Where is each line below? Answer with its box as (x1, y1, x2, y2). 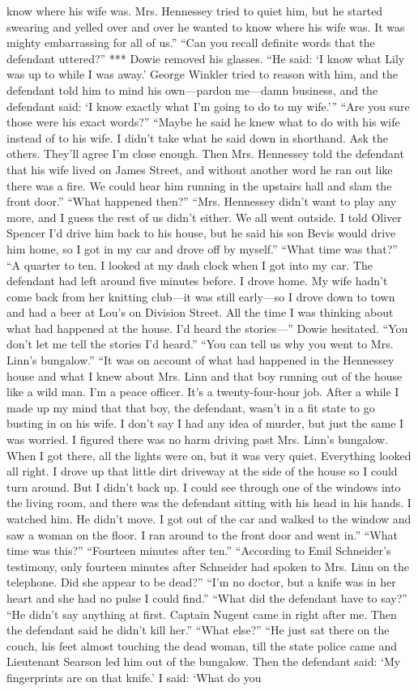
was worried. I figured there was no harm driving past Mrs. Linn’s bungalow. (6, 431, 389, 448)
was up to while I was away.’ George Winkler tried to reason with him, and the (6, 66, 399, 83)
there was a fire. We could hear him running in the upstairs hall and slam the (6, 177, 392, 194)
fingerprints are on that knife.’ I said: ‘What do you (6, 668, 262, 685)
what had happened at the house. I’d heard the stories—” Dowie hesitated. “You (6, 319, 408, 336)
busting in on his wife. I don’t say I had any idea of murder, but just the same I (6, 415, 404, 432)
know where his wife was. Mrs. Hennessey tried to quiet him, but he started (6, 2, 383, 19)
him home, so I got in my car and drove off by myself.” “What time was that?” (6, 240, 398, 257)
